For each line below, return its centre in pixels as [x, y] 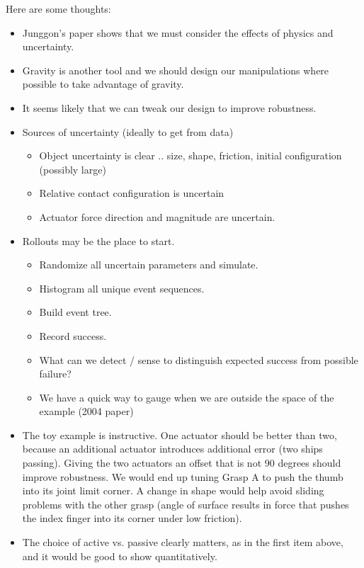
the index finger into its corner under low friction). [132, 518]
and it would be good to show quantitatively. [120, 556]
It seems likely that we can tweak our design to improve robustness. [169, 107]
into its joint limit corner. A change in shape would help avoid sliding [173, 490]
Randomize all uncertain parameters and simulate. [149, 265]
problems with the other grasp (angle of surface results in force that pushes [186, 504]
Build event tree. [75, 312]
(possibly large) [73, 169]
